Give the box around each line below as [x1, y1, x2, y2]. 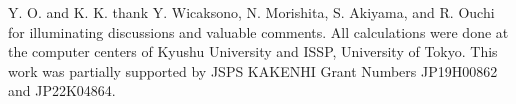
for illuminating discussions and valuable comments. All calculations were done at [8, 21, 509, 42]
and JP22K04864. [8, 80, 116, 101]
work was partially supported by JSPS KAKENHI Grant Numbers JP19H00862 [8, 60, 498, 81]
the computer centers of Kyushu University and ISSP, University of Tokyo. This [8, 41, 498, 62]
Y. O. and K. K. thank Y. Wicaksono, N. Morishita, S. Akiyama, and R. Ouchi [8, 2, 495, 22]
